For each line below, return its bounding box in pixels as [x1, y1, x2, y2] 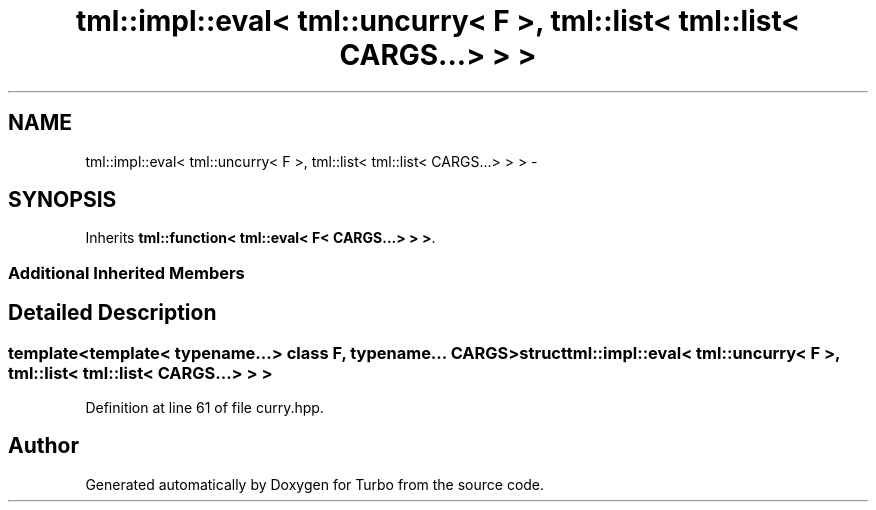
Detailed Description [8, 300, 217, 326]
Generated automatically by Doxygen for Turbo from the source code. [85, 475, 545, 493]
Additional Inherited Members [8, 262, 245, 283]
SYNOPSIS [8, 187, 117, 213]
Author [8, 433, 79, 459]
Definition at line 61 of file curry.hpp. [85, 399, 324, 417]
